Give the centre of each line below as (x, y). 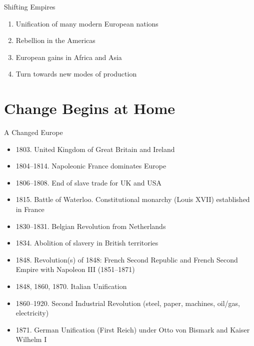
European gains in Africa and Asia (69, 57)
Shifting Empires (30, 6)
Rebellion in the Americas (55, 40)
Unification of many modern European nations (87, 23)
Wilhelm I (31, 339)
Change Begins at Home (90, 108)
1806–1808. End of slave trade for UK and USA (89, 182)
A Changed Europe (33, 132)
